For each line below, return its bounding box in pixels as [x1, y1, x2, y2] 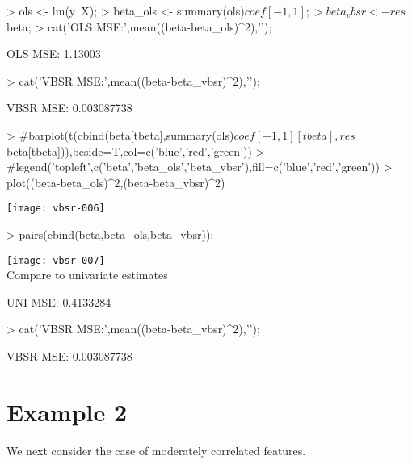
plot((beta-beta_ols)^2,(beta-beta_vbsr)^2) [6, 173, 225, 190]
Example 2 [6, 395, 128, 428]
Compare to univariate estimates [6, 266, 168, 283]
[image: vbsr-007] [6, 254, 105, 266]
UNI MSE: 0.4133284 [6, 293, 111, 310]
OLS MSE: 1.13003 [6, 45, 101, 62]
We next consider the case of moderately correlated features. [6, 441, 306, 458]
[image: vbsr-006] [6, 203, 105, 215]
